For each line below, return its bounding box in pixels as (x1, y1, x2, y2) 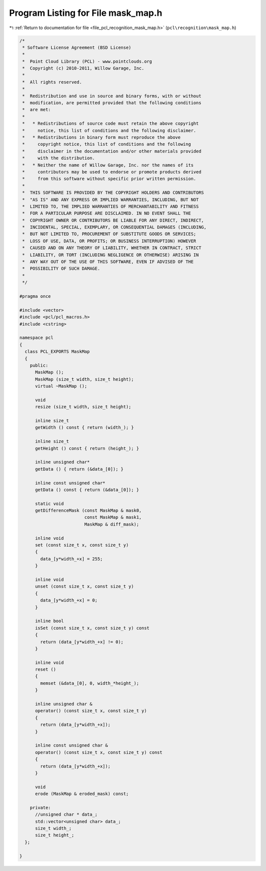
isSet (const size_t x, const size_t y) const (35, 625, 150, 631)
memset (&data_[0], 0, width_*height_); (40, 680, 139, 686)
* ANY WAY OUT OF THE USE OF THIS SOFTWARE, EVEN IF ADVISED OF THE (22, 259, 194, 265)
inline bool (35, 618, 64, 624)
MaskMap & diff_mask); (84, 521, 139, 527)
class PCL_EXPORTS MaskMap (25, 349, 90, 355)
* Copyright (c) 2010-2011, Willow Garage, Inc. (22, 66, 145, 71)
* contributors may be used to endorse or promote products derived (22, 169, 201, 175)
